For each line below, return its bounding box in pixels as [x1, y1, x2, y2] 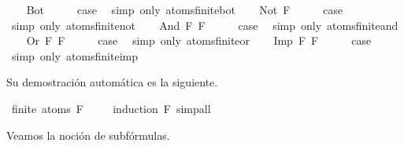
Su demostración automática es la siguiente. [6, 74, 218, 90]
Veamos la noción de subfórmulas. [6, 126, 170, 143]
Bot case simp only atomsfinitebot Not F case [26, 2, 343, 17]
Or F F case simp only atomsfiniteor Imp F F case [26, 32, 372, 49]
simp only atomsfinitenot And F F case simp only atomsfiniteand [11, 16, 398, 33]
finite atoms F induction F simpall [11, 100, 211, 116]
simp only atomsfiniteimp [11, 47, 139, 64]
